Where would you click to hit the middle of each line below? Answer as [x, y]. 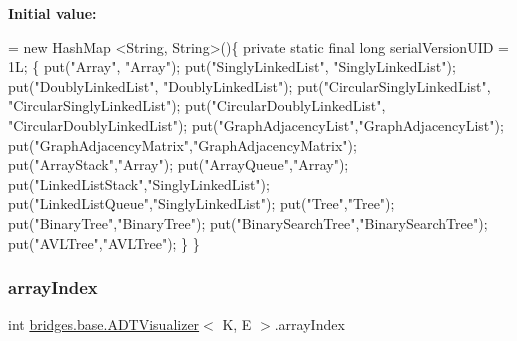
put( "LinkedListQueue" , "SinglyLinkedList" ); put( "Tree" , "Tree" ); [201, 203]
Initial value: [52, 13]
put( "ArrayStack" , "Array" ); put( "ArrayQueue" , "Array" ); [178, 164]
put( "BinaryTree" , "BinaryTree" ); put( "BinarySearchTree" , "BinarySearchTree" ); [248, 222]
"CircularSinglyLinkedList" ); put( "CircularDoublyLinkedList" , [197, 105]
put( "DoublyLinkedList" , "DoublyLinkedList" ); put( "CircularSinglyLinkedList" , [249, 85]
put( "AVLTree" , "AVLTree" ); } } [104, 242]
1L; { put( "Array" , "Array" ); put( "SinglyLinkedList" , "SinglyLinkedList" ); [232, 66]
